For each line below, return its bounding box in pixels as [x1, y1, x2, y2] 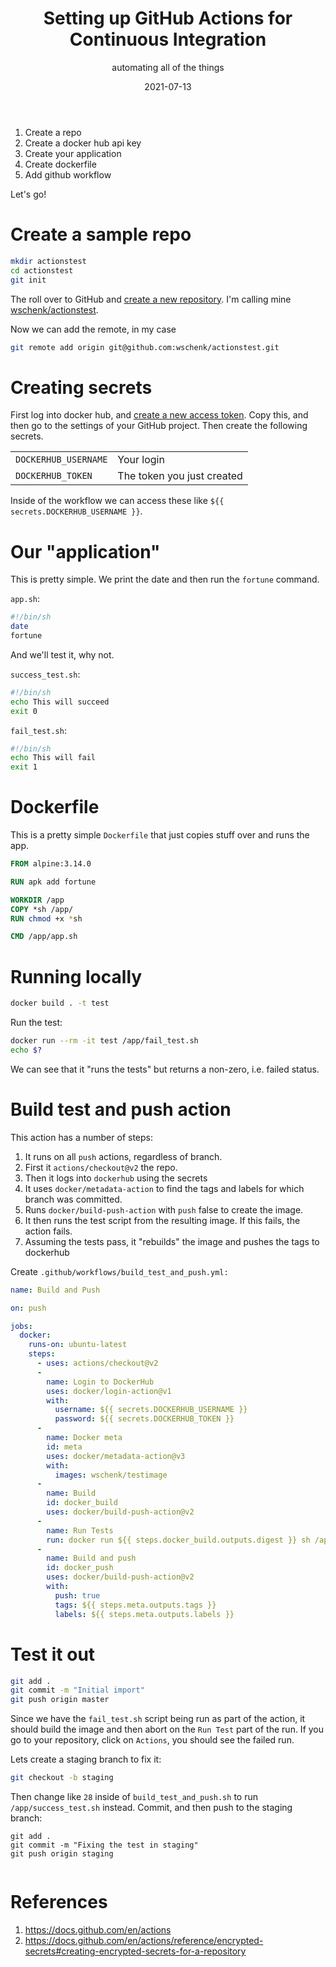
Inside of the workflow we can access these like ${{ [10, 495, 225, 507]
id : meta [46, 1442, 83, 1452]
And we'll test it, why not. [10, 648, 115, 661]
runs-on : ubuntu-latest [28, 1340, 128, 1350]
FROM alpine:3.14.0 [10, 859, 92, 869]
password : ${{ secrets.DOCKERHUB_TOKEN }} [54, 1414, 235, 1424]
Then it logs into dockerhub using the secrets [24, 1172, 208, 1184]
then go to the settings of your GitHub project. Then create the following [10, 420, 308, 432]
